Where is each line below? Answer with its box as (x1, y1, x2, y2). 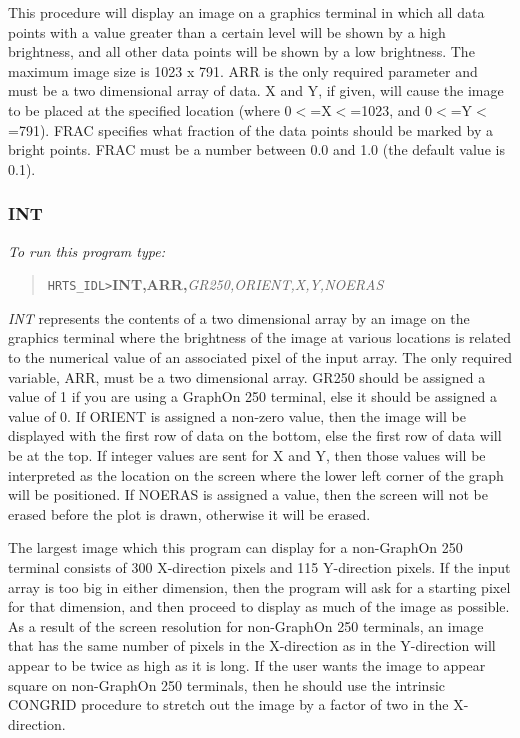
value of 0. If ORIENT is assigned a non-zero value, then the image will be (8, 405, 466, 426)
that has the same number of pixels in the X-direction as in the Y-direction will (8, 635, 496, 656)
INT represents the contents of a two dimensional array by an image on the (8, 307, 470, 328)
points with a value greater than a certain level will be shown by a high (8, 21, 446, 42)
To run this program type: (8, 240, 165, 261)
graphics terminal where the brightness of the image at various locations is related (8, 327, 512, 348)
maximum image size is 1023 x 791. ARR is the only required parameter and (8, 60, 478, 81)
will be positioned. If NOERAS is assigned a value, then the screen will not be (8, 484, 488, 505)
